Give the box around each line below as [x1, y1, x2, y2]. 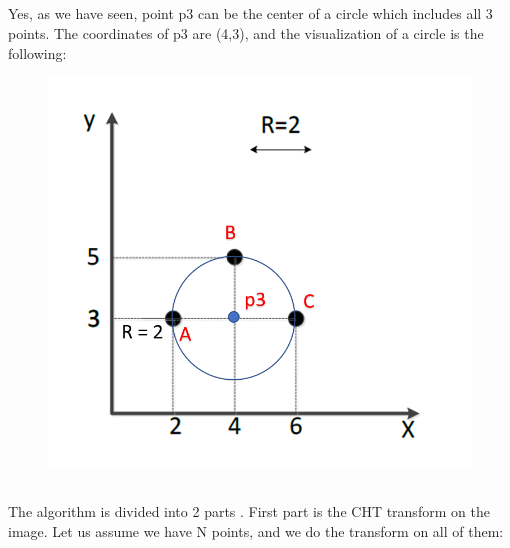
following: [8, 42, 67, 63]
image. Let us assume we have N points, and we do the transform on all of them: [8, 520, 504, 541]
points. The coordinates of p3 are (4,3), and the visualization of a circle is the [8, 22, 484, 43]
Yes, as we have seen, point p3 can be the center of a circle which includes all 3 [8, 3, 493, 24]
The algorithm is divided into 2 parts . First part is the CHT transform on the [8, 501, 490, 522]
